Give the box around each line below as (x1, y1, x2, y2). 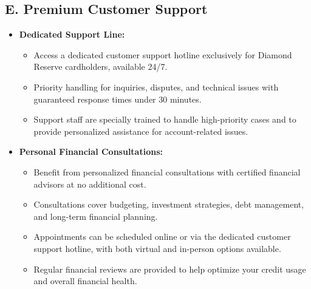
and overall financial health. (33, 274, 137, 287)
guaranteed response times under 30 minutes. (33, 92, 202, 105)
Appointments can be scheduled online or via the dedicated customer (33, 230, 291, 243)
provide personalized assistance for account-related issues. (33, 124, 248, 137)
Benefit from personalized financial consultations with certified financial (33, 165, 301, 178)
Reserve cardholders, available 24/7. (33, 60, 168, 73)
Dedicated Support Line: (19, 28, 125, 41)
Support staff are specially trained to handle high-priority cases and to (33, 113, 296, 126)
